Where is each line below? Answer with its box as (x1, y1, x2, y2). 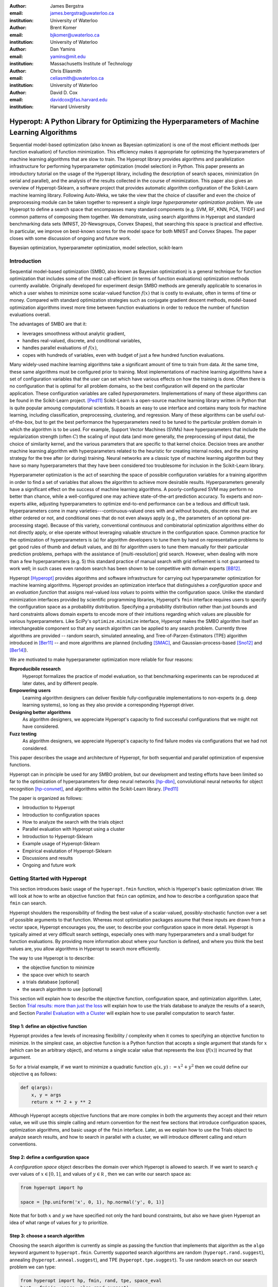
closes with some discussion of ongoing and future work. (9, 235, 131, 241)
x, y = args (31, 1092, 62, 1098)
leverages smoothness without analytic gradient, (22, 330, 126, 337)
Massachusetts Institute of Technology (50, 61, 133, 67)
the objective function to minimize (22, 964, 95, 970)
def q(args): (20, 1085, 54, 1091)
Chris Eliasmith (50, 67, 82, 74)
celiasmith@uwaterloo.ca (50, 75, 104, 81)
